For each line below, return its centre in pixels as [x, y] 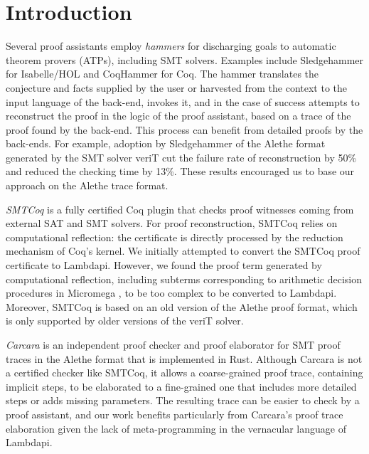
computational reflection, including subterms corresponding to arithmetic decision [184, 279]
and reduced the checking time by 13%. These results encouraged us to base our [180, 171]
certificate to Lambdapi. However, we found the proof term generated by [164, 265]
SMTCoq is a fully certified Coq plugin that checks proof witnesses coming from [180, 209]
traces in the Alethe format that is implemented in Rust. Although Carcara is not [184, 358]
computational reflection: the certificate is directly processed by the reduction [175, 237]
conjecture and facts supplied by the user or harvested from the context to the [176, 87]
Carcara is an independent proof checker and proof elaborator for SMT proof [173, 344]
